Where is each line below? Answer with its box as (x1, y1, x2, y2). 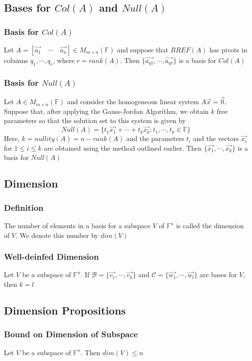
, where (53, 55, 75, 65)
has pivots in (209, 45, 247, 54)
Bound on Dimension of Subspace (4, 328, 138, 340)
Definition (4, 201, 44, 213)
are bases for (200, 269, 237, 280)
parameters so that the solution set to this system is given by (4, 115, 186, 126)
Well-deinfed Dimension (4, 251, 99, 263)
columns (4, 55, 28, 65)
